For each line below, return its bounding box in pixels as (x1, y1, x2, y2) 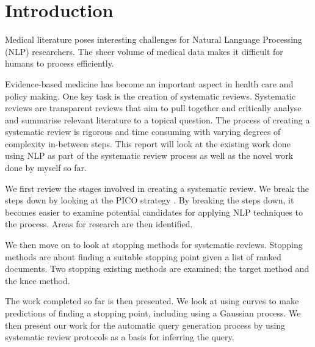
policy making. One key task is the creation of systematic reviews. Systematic (5, 89, 296, 102)
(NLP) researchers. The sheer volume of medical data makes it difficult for (5, 45, 283, 57)
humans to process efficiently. (5, 57, 114, 70)
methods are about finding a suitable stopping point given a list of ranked (5, 250, 281, 263)
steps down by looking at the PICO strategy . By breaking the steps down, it (5, 194, 294, 206)
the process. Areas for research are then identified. (5, 217, 193, 230)
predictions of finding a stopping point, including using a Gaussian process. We (5, 307, 301, 319)
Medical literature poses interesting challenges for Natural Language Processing (5, 33, 302, 46)
